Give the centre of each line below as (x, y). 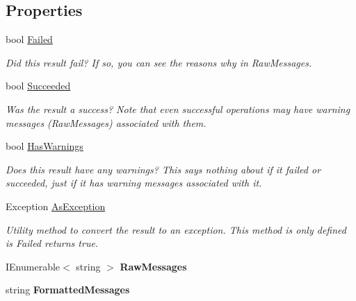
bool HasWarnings (44, 146)
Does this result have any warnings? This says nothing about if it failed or (163, 169)
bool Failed (29, 39)
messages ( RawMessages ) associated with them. (106, 122)
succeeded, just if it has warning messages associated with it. (134, 183)
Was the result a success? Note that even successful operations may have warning (178, 109)
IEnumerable (33, 266)
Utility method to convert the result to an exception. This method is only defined (176, 229)
